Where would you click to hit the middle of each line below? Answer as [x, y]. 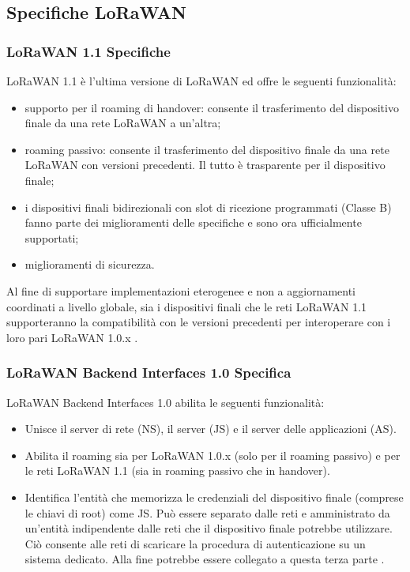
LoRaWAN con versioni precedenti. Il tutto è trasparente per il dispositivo [205, 165]
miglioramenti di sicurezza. [90, 264]
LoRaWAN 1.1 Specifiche [88, 51]
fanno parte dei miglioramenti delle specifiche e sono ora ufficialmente [193, 222]
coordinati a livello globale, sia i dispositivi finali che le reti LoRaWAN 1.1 [187, 306]
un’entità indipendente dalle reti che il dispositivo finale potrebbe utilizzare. [209, 528]
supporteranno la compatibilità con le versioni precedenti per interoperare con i [199, 322]
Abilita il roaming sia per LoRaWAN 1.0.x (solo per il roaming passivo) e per [213, 455]
